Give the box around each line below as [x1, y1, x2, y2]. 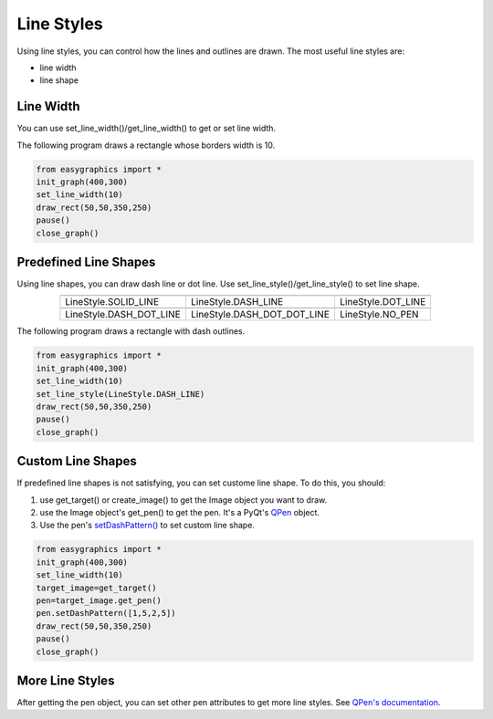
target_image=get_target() [36, 582, 157, 593]
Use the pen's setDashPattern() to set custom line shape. [39, 520, 256, 531]
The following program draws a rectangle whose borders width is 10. [16, 140, 276, 151]
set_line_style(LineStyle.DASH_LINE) [36, 389, 205, 399]
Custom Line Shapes [16, 453, 137, 469]
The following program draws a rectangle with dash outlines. [16, 326, 246, 337]
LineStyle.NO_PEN [339, 308, 419, 321]
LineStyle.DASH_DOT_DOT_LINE [190, 308, 330, 321]
